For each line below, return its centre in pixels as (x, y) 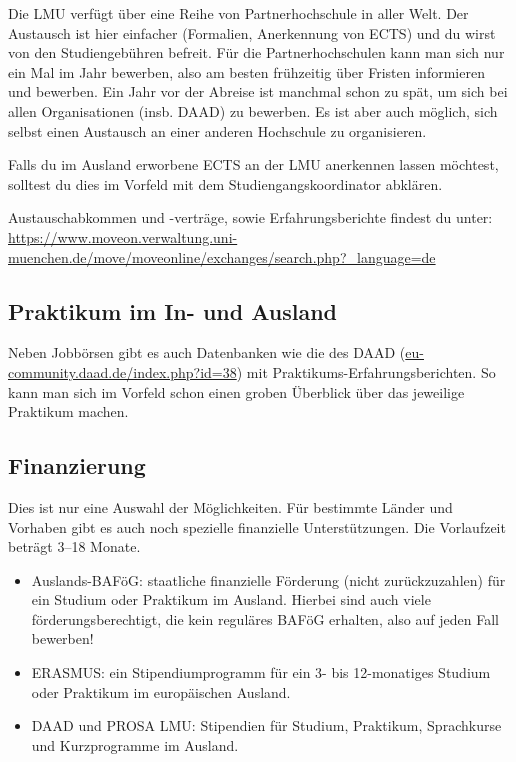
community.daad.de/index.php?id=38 (122, 371)
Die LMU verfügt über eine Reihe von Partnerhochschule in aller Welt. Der (238, 13)
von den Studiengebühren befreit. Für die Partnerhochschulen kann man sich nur (256, 52)
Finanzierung (77, 465)
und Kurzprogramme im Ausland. (135, 744)
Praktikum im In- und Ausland (172, 310)
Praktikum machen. (68, 411)
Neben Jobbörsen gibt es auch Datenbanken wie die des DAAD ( (207, 352)
